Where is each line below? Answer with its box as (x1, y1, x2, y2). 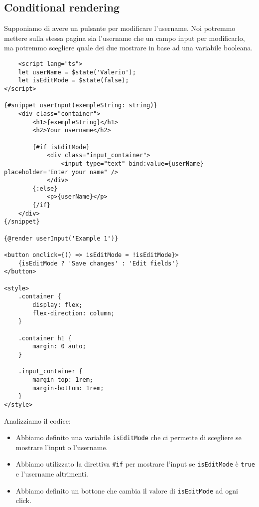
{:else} (32, 185, 58, 192)
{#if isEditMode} (32, 143, 90, 151)
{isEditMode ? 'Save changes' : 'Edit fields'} (18, 259, 179, 267)
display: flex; (32, 301, 83, 309)
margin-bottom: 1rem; (32, 384, 104, 392)
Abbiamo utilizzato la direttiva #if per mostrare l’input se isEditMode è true (15, 459, 255, 469)
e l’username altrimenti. (15, 469, 89, 479)
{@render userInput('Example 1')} (4, 235, 119, 242)
